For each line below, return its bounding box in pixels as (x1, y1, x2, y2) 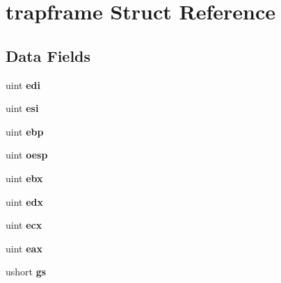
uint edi (6, 77, 40, 92)
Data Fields (6, 45, 91, 66)
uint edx (6, 194, 44, 209)
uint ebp (6, 124, 44, 138)
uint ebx (6, 170, 43, 185)
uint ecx (6, 218, 42, 232)
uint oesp (6, 147, 48, 162)
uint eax (6, 241, 42, 255)
